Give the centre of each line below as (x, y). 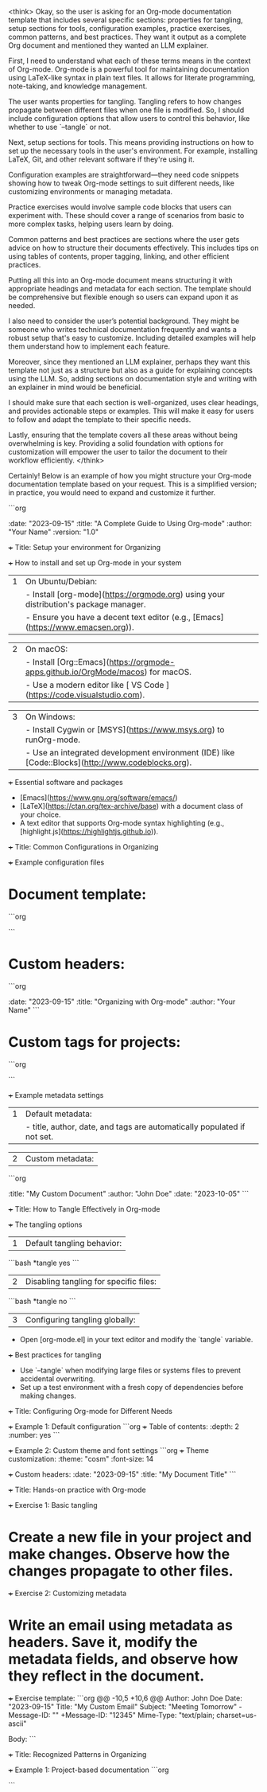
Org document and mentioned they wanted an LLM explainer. (108, 45)
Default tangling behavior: (73, 1243)
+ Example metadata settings (56, 1095)
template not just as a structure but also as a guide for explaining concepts (130, 370)
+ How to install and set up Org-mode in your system (95, 563)
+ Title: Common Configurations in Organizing (83, 847)
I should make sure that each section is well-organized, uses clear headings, (133, 402)
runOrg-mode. (53, 740)
